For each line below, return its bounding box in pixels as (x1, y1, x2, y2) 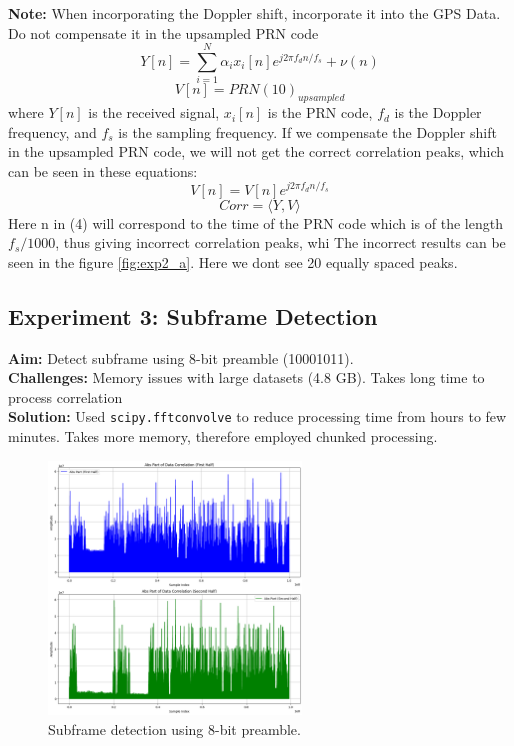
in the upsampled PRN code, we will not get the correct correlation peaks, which (8, 141, 505, 162)
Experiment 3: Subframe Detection (8, 300, 378, 331)
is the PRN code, (267, 102, 373, 123)
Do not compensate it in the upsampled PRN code (8, 22, 319, 43)
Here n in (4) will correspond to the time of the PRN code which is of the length (8, 212, 503, 233)
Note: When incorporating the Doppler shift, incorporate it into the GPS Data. (8, 3, 501, 23)
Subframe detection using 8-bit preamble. (48, 718, 301, 739)
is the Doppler (394, 102, 482, 123)
